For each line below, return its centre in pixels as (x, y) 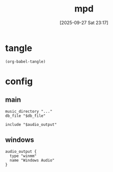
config (19, 81)
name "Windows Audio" (32, 160)
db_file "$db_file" (25, 116)
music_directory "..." (29, 111)
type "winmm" (23, 156)
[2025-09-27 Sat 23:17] (84, 23)
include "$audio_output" (31, 124)
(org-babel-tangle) (25, 61)
